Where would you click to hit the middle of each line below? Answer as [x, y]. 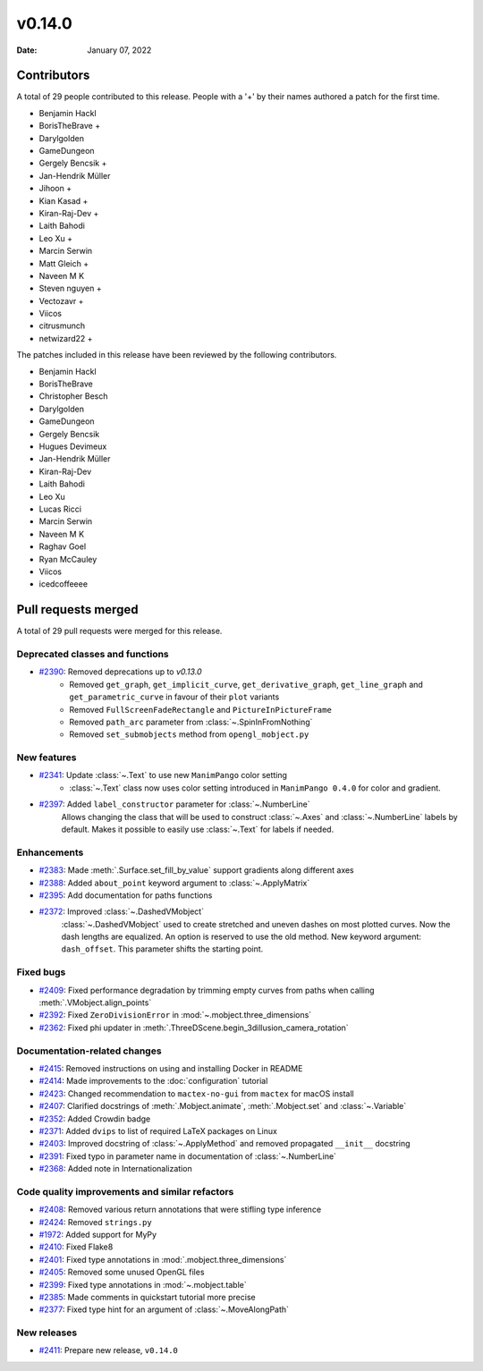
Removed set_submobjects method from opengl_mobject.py [189, 734]
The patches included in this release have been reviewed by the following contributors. [177, 355]
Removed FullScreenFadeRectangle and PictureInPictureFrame [201, 709]
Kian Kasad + [64, 200]
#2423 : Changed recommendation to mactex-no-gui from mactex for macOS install [196, 1093]
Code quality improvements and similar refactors [125, 1191]
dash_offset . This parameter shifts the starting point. [162, 949]
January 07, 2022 [119, 50]
